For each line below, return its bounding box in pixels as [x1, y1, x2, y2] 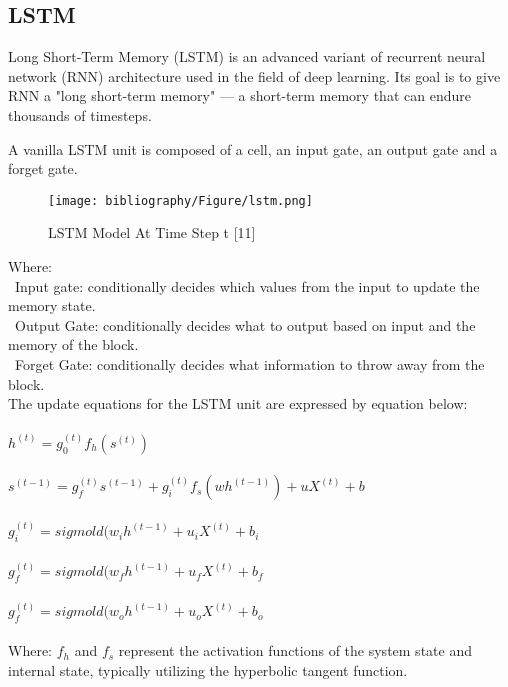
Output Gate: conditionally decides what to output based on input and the [14, 314, 476, 335]
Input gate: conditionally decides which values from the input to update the [14, 275, 480, 296]
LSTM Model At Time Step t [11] [48, 222, 256, 243]
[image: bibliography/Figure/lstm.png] [48, 193, 313, 208]
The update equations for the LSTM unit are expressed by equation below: [8, 393, 468, 414]
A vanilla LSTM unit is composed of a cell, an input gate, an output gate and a [8, 138, 498, 159]
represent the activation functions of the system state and [118, 640, 472, 661]
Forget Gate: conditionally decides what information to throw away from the [14, 353, 485, 374]
